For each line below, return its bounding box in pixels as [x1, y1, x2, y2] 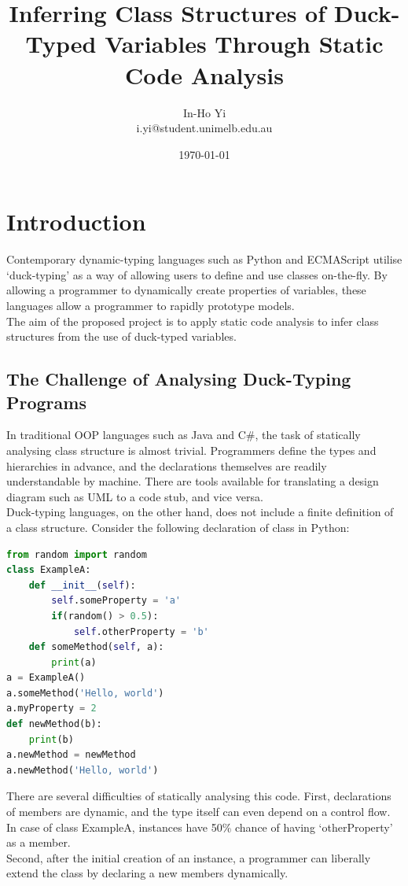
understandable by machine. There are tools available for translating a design [6, 473, 379, 489]
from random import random [6, 548, 147, 560]
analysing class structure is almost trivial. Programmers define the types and [6, 441, 377, 458]
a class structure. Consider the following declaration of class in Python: [6, 519, 350, 535]
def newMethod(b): [6, 718, 102, 730]
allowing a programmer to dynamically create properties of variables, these [6, 282, 366, 298]
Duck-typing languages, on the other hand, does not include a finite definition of [6, 504, 394, 520]
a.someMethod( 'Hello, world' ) [6, 687, 164, 699]
